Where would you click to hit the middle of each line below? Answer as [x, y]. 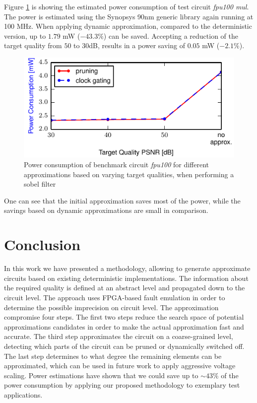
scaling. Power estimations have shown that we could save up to [101, 375]
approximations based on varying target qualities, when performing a [129, 174]
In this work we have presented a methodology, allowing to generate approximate [127, 268]
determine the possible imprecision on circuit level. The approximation [111, 307]
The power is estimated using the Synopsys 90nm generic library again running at [129, 16]
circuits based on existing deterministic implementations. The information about [126, 278]
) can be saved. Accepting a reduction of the [171, 35]
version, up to [25, 35]
